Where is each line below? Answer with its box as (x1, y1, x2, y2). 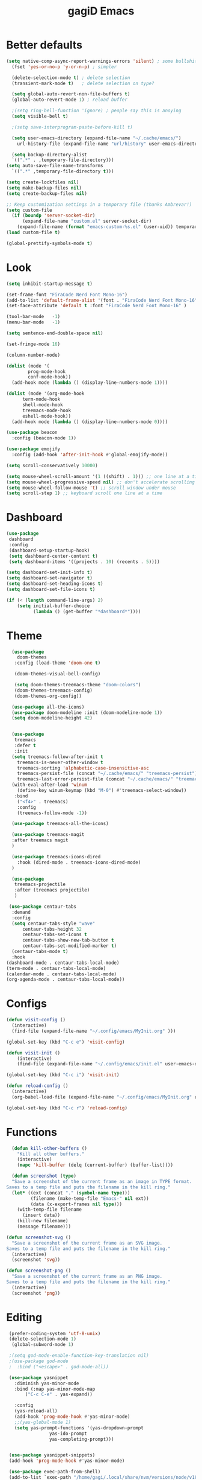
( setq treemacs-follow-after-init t (11, 753, 103, 760)
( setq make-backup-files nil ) (6, 185, 82, 191)
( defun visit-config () (6, 1017, 66, 1023)
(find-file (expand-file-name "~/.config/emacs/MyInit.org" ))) (11, 1028, 176, 1034)
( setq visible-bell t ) (11, 113, 69, 120)
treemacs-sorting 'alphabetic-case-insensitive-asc (17, 765, 149, 771)
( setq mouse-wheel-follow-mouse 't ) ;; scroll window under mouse (6, 485, 176, 491)
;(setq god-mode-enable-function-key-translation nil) (8, 1353, 149, 1359)
